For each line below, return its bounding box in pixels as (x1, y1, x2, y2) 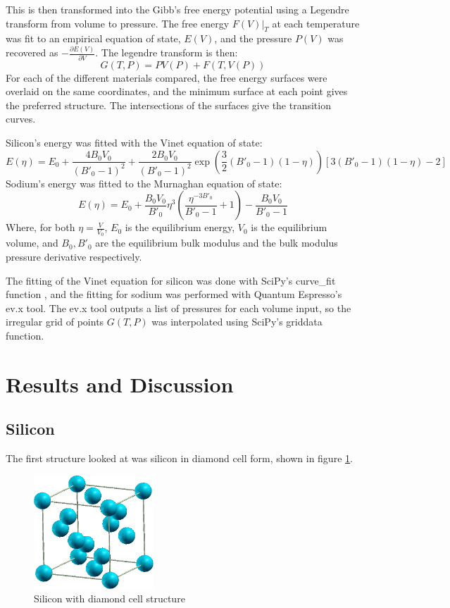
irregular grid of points (6, 314, 104, 329)
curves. (6, 111, 36, 126)
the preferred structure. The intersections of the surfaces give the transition (6, 97, 331, 112)
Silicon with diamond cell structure (34, 591, 185, 606)
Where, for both (6, 220, 75, 235)
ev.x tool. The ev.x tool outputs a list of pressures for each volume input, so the (6, 300, 351, 315)
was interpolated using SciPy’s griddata (151, 314, 323, 329)
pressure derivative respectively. (6, 249, 142, 263)
